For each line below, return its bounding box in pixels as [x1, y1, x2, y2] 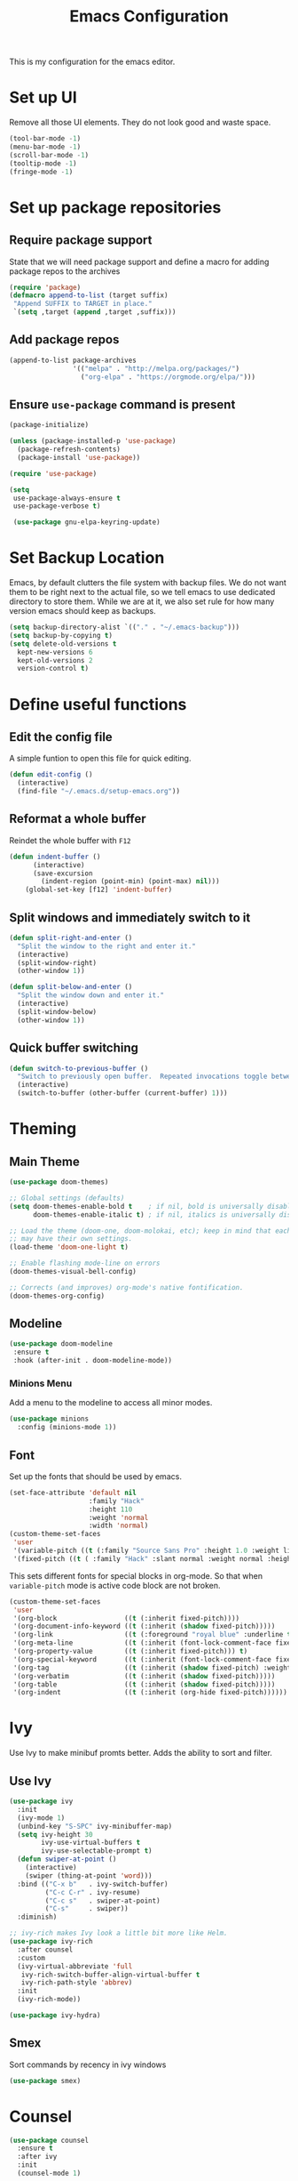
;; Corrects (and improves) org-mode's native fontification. [9, 1283, 244, 1292]
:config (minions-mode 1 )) [17, 1423, 117, 1432]
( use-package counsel [9, 2136, 90, 2145]
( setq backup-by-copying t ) [9, 631, 114, 640]
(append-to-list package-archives [9, 356, 137, 365]
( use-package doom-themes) [9, 1178, 109, 1187]
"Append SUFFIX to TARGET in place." [12, 300, 153, 309]
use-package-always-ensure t [12, 494, 122, 503]
